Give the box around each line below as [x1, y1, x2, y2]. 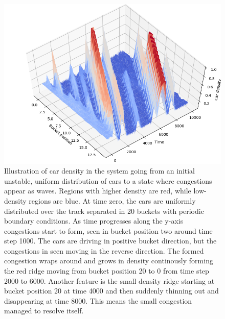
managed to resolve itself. [4, 305, 84, 316]
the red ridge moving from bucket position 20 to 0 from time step [4, 265, 209, 276]
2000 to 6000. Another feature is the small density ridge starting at [4, 275, 215, 286]
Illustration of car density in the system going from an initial [4, 165, 195, 176]
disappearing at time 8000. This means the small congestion [4, 295, 192, 306]
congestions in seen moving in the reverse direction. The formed [4, 245, 204, 256]
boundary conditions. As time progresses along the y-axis [4, 215, 184, 226]
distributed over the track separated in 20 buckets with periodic [4, 205, 204, 216]
